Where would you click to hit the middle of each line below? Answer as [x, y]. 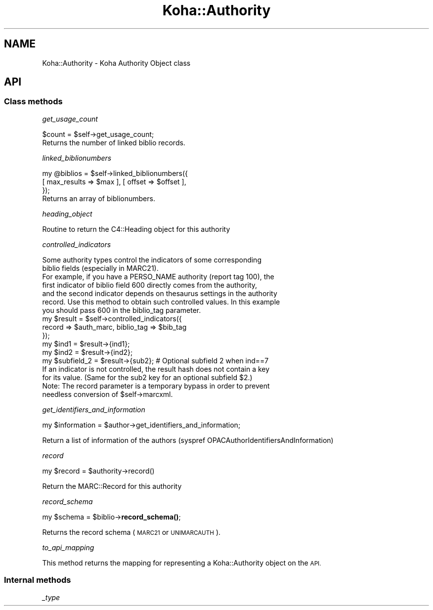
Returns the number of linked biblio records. [114, 142]
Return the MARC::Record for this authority [112, 486]
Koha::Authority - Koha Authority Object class [116, 63]
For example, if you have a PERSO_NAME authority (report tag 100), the [158, 276]
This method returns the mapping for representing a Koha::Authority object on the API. [182, 563]
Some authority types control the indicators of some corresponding [152, 260]
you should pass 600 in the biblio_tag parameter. [122, 310]
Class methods [33, 102]
